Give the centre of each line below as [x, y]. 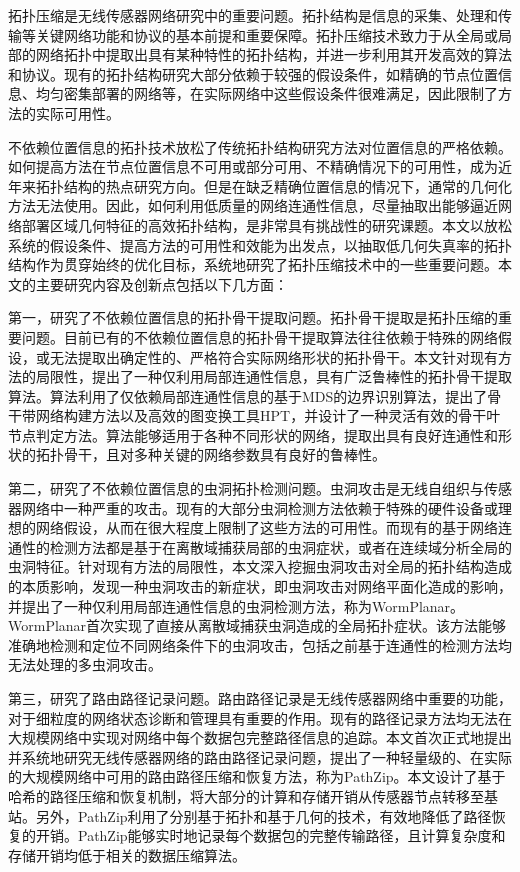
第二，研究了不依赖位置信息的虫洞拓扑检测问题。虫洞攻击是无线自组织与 [246, 488]
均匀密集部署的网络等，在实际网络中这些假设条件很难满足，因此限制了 [266, 93]
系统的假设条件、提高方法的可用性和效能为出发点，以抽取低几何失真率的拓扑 [260, 244]
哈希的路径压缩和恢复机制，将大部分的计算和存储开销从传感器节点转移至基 [253, 795]
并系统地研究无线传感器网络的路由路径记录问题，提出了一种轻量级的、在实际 [260, 756]
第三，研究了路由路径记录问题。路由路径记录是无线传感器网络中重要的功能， [260, 698]
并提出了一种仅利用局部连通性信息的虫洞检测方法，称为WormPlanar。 [236, 605]
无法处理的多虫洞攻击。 [85, 664]
